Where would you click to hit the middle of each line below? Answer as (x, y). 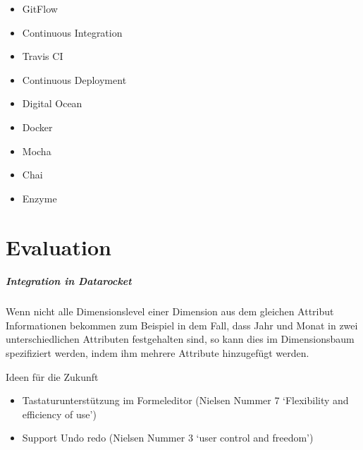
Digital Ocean (52, 103)
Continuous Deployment (74, 79)
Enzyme (39, 198)
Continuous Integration (72, 32)
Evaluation (59, 247)
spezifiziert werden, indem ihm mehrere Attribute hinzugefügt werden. (158, 353)
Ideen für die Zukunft (52, 376)
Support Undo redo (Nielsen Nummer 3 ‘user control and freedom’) (168, 438)
